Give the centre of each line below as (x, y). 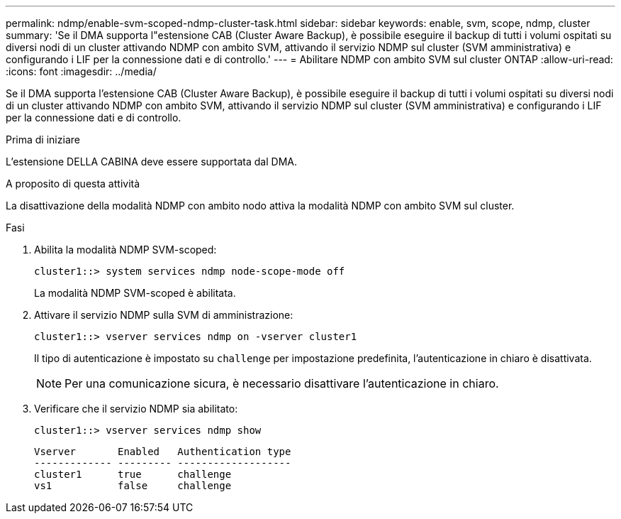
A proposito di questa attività (73, 184)
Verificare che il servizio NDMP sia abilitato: (136, 409)
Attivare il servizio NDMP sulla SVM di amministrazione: (164, 315)
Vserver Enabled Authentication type (163, 452)
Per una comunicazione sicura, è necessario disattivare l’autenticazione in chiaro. (282, 383)
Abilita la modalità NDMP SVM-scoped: (125, 250)
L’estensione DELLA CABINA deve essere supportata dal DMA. (151, 162)
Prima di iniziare (43, 140)
